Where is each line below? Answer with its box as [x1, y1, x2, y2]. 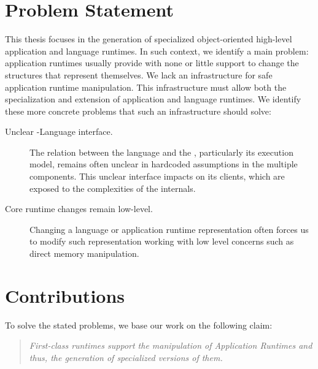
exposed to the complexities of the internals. [29, 181, 196, 194]
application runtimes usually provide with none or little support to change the [5, 56, 299, 69]
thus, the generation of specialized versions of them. [29, 351, 223, 363]
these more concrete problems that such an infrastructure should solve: [5, 104, 271, 117]
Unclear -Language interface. [5, 125, 113, 138]
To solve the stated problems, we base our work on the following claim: [5, 318, 273, 331]
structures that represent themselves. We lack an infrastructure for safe [5, 68, 273, 81]
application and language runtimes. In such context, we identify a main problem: [5, 44, 309, 57]
